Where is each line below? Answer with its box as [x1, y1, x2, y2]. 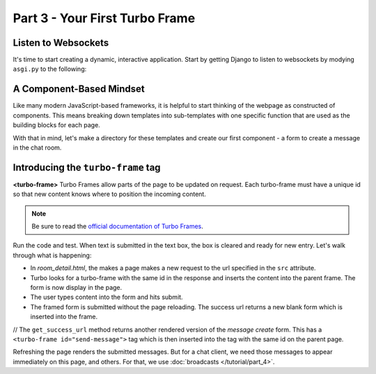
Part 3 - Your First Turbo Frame [13, 10, 196, 26]
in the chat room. [13, 143, 62, 152]
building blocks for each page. [13, 121, 100, 129]
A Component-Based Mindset [13, 83, 146, 95]
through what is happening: [13, 251, 92, 259]
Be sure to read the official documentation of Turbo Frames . [31, 222, 203, 230]
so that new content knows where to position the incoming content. [13, 190, 207, 198]
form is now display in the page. [30, 283, 123, 291]
